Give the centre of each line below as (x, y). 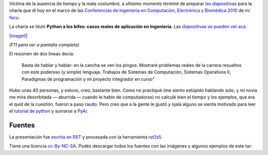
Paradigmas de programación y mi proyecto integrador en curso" (88, 79)
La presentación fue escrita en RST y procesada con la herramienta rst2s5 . (86, 137)
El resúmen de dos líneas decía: (42, 54)
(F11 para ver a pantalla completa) (44, 45)
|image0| (18, 36)
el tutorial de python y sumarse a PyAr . (49, 111)
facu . (14, 17)
